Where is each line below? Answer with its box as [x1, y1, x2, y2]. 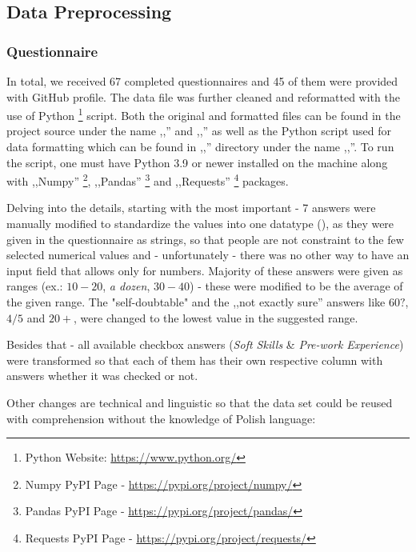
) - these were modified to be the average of [190, 278, 403, 294]
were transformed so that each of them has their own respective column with [6, 351, 383, 368]
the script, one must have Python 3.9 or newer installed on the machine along [6, 154, 388, 170]
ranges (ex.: [6, 278, 63, 294]
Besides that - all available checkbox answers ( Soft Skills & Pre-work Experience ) [6, 336, 404, 353]
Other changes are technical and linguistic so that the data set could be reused [6, 394, 393, 410]
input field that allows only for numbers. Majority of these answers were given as [6, 262, 403, 278]
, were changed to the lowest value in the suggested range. [74, 309, 358, 326]
